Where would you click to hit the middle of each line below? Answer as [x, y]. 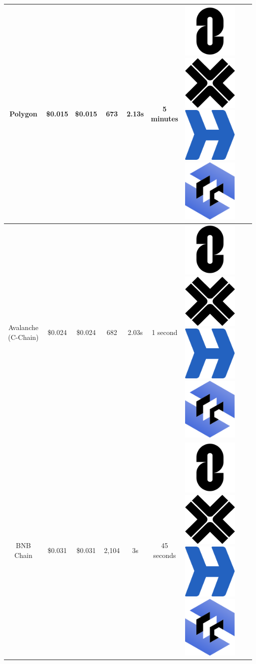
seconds [165, 555]
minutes [164, 118]
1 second [165, 332]
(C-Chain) [23, 337]
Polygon [23, 113]
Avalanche [23, 327]
